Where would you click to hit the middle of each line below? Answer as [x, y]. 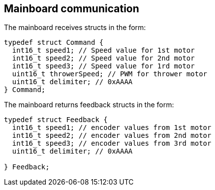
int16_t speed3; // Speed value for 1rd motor [103, 66]
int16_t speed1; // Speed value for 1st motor [103, 50]
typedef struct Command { [54, 43]
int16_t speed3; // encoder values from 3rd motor [112, 143]
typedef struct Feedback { [56, 120]
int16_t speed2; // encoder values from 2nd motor [112, 136]
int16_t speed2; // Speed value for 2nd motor [103, 58]
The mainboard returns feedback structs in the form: [89, 105]
